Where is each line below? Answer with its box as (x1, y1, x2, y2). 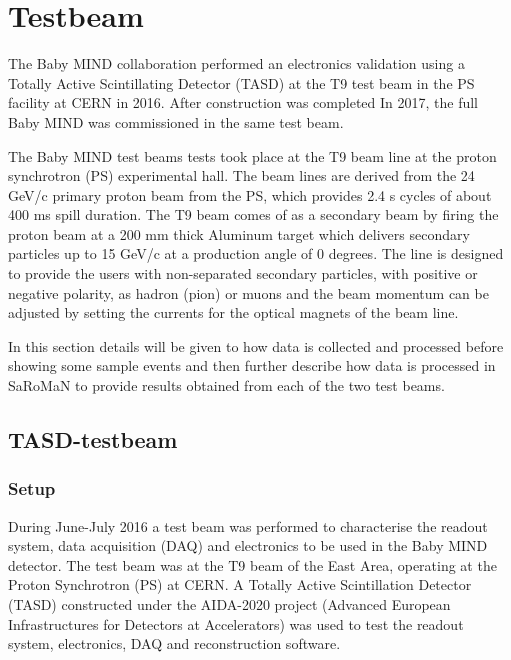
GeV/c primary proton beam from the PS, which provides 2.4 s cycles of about (8, 184, 492, 205)
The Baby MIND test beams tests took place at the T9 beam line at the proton (8, 145, 497, 166)
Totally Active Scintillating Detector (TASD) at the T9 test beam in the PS (8, 72, 475, 93)
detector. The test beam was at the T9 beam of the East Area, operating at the (8, 554, 497, 575)
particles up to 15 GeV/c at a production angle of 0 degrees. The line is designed (8, 243, 504, 264)
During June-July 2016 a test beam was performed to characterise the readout (8, 515, 488, 536)
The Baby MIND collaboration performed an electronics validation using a (8, 53, 465, 74)
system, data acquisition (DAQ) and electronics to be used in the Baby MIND (8, 535, 488, 556)
